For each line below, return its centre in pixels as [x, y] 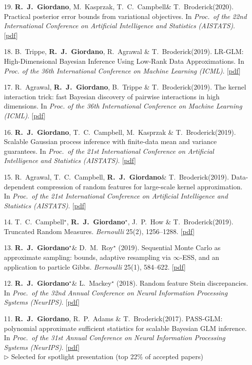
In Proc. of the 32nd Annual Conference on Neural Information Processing [116, 292]
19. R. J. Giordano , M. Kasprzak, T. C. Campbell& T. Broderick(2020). [119, 6]
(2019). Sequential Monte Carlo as [169, 247]
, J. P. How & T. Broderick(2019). [181, 222]
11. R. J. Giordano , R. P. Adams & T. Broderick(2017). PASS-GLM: [113, 319]
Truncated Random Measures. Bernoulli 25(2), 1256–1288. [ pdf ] [99, 231]
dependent [19, 186]
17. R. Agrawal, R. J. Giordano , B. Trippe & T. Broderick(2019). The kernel [125, 87]
